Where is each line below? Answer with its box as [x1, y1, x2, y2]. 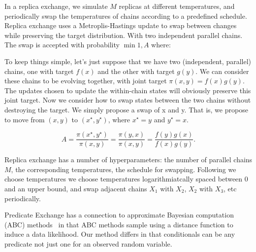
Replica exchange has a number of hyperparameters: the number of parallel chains [4, 154, 253, 165]
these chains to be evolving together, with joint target [4, 75, 167, 86]
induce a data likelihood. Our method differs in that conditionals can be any [4, 229, 235, 239]
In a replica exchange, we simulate [4, 1, 108, 11]
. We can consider [195, 66, 249, 76]
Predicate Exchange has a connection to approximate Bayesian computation [4, 210, 234, 220]
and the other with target [97, 66, 175, 76]
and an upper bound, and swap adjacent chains [4, 183, 147, 193]
